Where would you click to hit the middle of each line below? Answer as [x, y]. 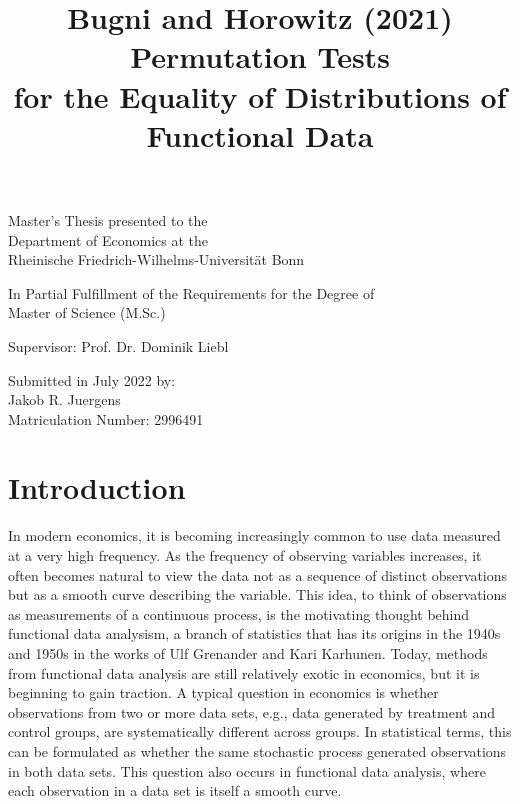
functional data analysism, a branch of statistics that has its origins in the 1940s [254, 633]
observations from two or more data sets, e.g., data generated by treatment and [252, 711]
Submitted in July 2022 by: [92, 379]
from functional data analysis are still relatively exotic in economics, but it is [244, 672]
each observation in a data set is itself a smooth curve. [175, 790]
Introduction [97, 487]
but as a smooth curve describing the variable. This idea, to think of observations [257, 594]
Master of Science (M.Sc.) [87, 312]
